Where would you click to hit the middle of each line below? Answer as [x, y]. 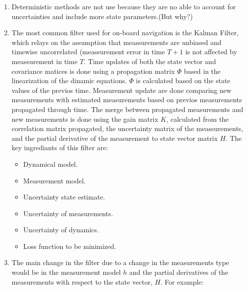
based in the [202, 71]
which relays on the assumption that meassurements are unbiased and [116, 42]
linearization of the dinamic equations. [69, 80]
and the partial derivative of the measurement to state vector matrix [115, 138]
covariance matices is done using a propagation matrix [93, 71]
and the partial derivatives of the [179, 272]
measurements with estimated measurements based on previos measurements [127, 100]
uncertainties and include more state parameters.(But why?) [102, 16]
